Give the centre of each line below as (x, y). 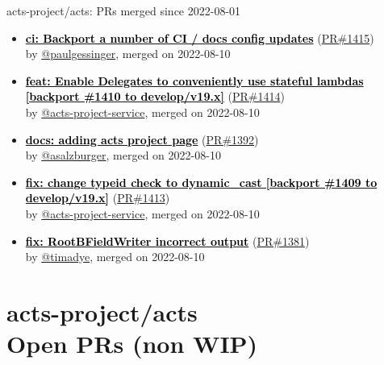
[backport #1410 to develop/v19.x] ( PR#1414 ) (155, 96)
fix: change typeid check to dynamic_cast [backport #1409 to (201, 182)
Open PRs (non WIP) (132, 344)
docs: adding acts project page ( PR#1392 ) (142, 139)
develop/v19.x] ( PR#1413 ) (98, 198)
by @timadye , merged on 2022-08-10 (115, 257)
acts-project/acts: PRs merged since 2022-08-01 (124, 10)
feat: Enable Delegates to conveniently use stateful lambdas (194, 80)
